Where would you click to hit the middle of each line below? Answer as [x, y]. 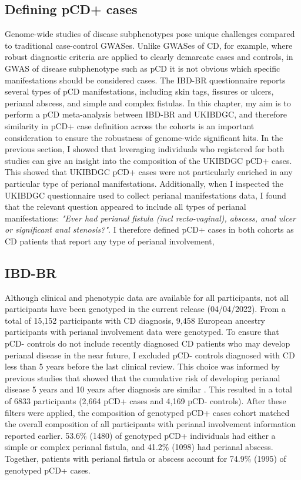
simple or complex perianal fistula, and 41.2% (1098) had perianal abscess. [139, 447]
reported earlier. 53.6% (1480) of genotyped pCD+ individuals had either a [140, 435]
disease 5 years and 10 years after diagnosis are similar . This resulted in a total [148, 389]
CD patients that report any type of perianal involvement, [110, 241]
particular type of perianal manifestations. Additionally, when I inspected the [144, 183]
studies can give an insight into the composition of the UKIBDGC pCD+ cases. [148, 160]
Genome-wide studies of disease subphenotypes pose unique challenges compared [150, 34]
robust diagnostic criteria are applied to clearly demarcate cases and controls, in [149, 57]
